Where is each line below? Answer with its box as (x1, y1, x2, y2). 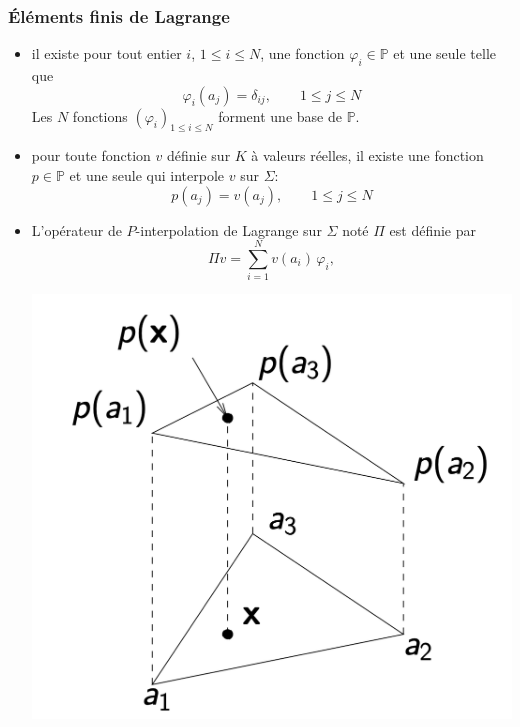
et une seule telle (393, 43, 496, 64)
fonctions (72, 105, 128, 126)
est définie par (389, 219, 477, 240)
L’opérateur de (31, 219, 122, 240)
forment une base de (218, 105, 342, 126)
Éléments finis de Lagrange (8, 3, 230, 28)
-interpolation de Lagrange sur (135, 219, 322, 240)
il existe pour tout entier (31, 43, 182, 64)
